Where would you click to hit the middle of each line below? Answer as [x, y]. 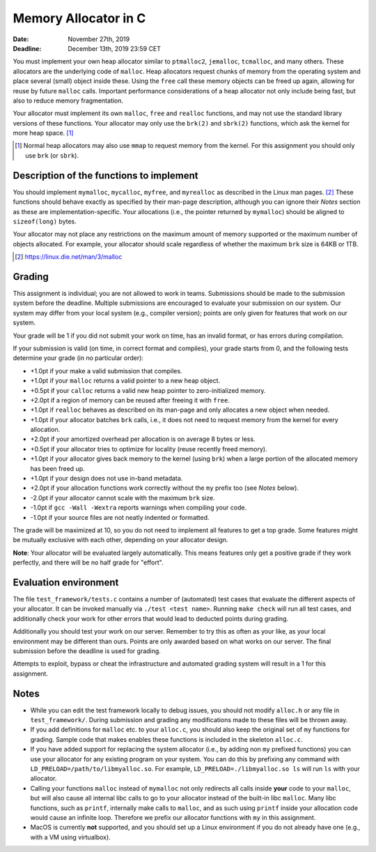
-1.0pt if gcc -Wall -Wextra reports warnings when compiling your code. [139, 508]
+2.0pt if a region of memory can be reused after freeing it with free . [130, 400]
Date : [21, 39]
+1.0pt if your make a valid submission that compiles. [106, 371]
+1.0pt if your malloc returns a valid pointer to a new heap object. [125, 381]
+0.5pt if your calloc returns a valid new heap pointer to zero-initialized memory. [148, 390]
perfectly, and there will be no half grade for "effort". [88, 562]
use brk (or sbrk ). [52, 155]
